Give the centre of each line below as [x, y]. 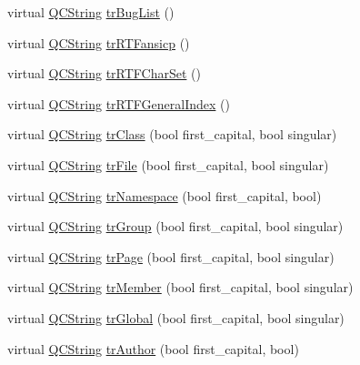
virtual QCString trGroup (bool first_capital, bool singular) [175, 226]
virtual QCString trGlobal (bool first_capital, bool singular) [176, 317]
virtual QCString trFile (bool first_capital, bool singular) [168, 164]
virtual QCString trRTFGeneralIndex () [119, 103]
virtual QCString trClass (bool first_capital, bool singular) [172, 134]
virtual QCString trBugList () [91, 12]
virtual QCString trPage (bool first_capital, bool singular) [171, 256]
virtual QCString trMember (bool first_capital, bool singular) [180, 287]
